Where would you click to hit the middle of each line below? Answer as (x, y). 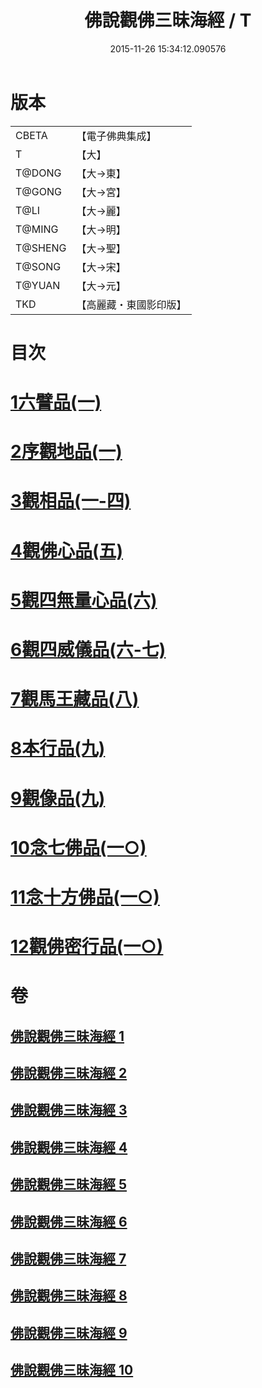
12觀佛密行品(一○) (87, 947)
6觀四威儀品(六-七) (88, 650)
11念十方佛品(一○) (85, 897)
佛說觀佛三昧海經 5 (69, 1184)
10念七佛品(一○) (78, 847)
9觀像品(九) (58, 798)
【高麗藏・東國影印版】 (131, 304)
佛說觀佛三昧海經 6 (69, 1221)
